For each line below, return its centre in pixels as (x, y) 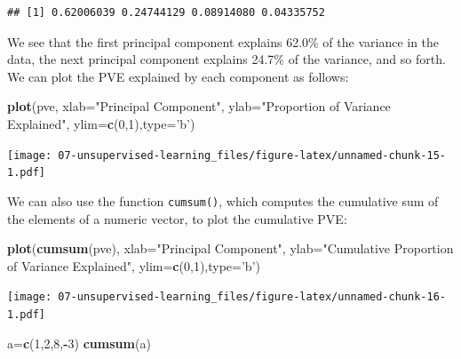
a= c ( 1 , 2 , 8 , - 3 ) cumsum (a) (79, 343)
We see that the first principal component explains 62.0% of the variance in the (223, 41)
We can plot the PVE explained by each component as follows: (178, 76)
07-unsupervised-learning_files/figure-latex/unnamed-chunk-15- (252, 155)
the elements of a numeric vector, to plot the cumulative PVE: (177, 218)
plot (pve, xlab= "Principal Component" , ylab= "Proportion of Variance (199, 106)
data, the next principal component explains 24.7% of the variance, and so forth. (227, 59)
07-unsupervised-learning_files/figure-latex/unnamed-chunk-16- (252, 297)
